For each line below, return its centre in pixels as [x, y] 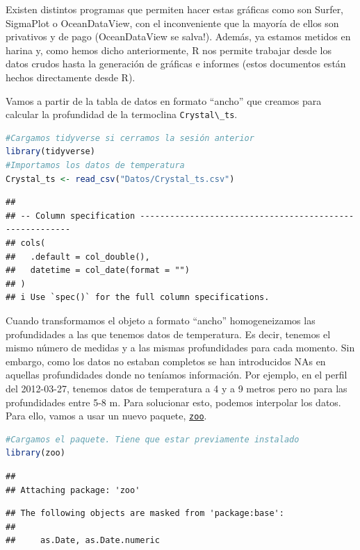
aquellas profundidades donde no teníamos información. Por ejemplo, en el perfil [177, 375]
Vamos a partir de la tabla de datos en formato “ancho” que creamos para [164, 100]
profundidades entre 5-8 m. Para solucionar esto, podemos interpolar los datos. [173, 402]
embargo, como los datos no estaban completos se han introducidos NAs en [166, 361]
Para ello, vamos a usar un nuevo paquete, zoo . [106, 416]
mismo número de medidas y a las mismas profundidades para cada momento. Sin [180, 348]
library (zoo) [35, 453]
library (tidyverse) [50, 152]
